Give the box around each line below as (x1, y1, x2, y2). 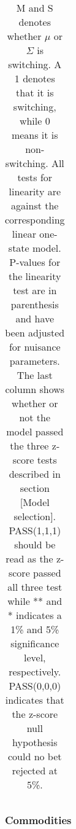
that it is (16, 85, 54, 99)
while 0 (19, 114, 50, 128)
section (20, 481, 50, 495)
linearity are (9, 184, 61, 198)
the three (10, 438, 49, 453)
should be (14, 537, 56, 551)
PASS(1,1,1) (9, 523, 61, 537)
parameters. (9, 354, 60, 368)
